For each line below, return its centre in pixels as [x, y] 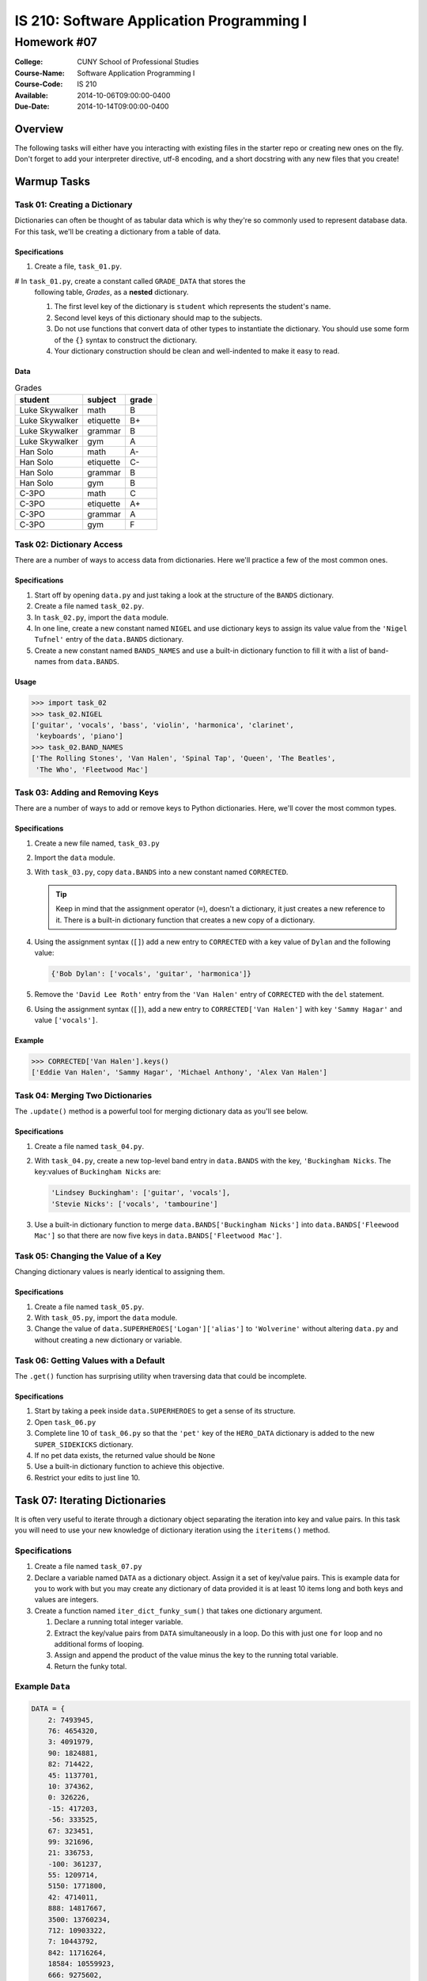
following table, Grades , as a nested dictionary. [111, 292]
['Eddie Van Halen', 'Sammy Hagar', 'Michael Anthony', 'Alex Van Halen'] [179, 1073]
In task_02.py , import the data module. [102, 617]
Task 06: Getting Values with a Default [90, 1361]
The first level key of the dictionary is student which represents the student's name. [193, 307]
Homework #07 [56, 42]
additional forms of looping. [99, 1643]
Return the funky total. [91, 1666]
